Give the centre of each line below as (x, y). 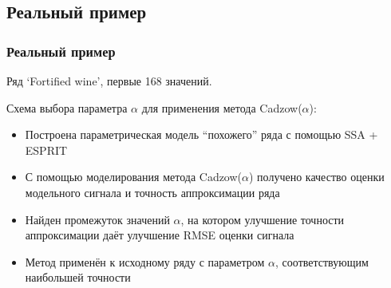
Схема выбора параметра (67, 107)
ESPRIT (46, 150)
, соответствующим (322, 261)
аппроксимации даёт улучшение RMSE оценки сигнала (160, 235)
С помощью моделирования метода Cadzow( (134, 177)
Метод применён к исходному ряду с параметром (145, 261)
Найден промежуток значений (97, 219)
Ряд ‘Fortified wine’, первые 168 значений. (109, 81)
